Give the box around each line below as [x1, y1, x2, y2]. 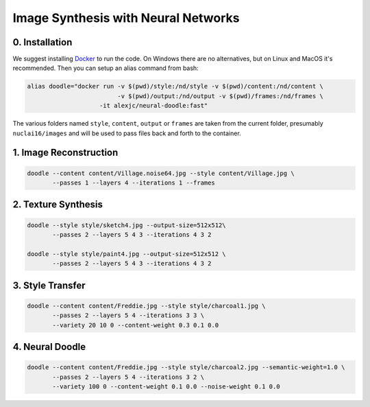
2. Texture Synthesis [12, 199, 103, 211]
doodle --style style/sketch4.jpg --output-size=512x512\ [27, 221, 226, 229]
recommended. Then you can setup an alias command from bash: [12, 64, 199, 72]
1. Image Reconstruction [12, 147, 119, 159]
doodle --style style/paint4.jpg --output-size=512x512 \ [27, 250, 226, 257]
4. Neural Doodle [12, 340, 86, 353]
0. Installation [12, 36, 73, 48]
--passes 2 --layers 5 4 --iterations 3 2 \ [52, 373, 205, 381]
